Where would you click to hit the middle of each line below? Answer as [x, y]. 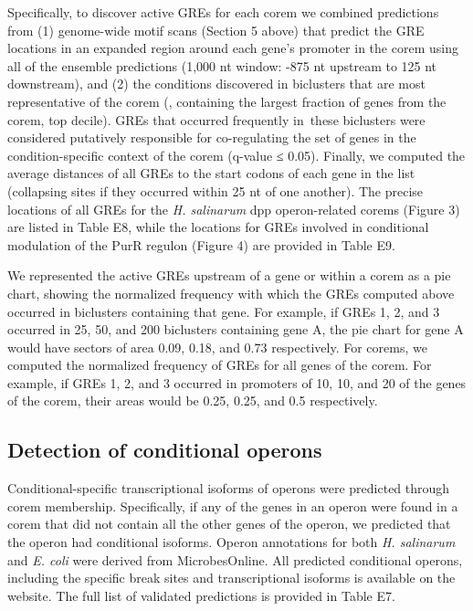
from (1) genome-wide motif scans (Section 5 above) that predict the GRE [216, 30]
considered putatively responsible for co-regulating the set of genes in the [212, 137]
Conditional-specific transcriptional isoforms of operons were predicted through [229, 488]
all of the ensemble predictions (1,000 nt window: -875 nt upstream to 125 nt [222, 65]
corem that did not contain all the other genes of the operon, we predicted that [229, 524]
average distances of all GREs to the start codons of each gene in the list [211, 173]
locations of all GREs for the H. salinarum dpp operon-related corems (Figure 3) [234, 209]
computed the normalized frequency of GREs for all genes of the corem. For [220, 365]
